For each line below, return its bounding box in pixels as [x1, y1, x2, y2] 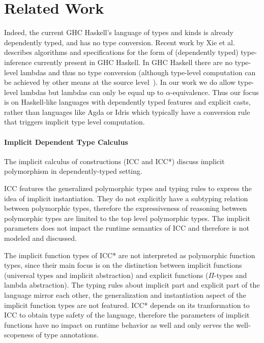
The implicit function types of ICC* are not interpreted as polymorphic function [4, 250, 255, 260]
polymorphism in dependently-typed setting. [4, 166, 142, 176]
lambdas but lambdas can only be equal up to [20, 86, 164, 97]
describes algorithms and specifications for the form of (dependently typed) [4, 47, 239, 57]
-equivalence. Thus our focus [170, 86, 259, 97]
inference [4, 56, 32, 67]
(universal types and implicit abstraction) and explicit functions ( [4, 269, 209, 280]
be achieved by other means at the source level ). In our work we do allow [4, 77, 236, 87]
